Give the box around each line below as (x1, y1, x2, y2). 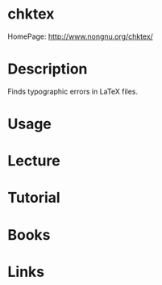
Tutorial (7, 189, 61, 207)
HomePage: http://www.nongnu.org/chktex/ (7, 31, 154, 41)
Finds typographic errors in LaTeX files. (7, 86, 139, 96)
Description (7, 60, 88, 78)
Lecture (7, 152, 61, 170)
